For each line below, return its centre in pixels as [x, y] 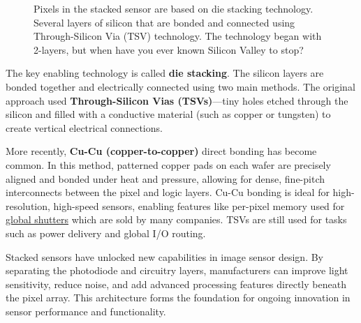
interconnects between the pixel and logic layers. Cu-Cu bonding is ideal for [168, 192]
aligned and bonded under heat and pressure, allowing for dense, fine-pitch [165, 178]
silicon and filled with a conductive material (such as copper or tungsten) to [168, 114]
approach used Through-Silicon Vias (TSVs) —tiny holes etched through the [177, 100]
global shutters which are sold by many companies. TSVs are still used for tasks [176, 219]
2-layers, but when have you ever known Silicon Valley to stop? [169, 49]
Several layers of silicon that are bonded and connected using [164, 22]
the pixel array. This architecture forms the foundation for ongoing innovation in [178, 298]
